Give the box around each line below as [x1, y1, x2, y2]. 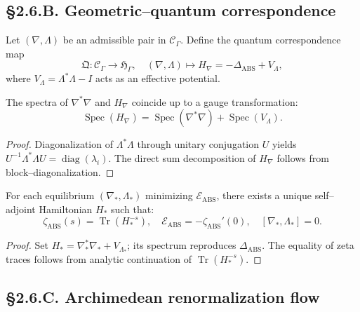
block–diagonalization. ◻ [6, 164, 114, 179]
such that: [110, 201, 154, 216]
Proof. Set [6, 238, 48, 252]
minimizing [145, 188, 193, 203]
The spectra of [6, 94, 68, 109]
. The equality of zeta [262, 238, 354, 252]
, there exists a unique [216, 188, 312, 203]
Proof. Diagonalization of [6, 137, 113, 151]
